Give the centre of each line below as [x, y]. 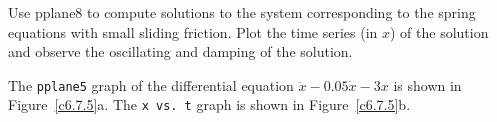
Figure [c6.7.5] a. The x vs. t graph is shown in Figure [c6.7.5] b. [209, 104]
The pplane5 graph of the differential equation [151, 84]
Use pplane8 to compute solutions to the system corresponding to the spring [242, 12]
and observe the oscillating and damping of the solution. [180, 51]
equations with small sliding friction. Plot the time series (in [193, 31]
